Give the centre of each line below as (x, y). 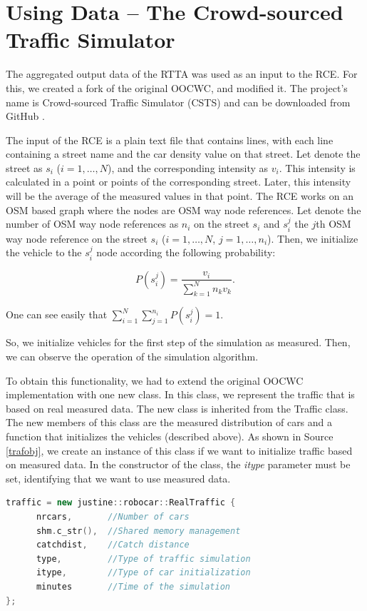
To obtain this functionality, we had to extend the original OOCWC (155, 380)
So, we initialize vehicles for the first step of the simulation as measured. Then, (178, 342)
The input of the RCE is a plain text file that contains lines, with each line (170, 140)
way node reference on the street (77, 238)
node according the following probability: (186, 252)
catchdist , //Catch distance (113, 545)
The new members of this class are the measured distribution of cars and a (169, 422)
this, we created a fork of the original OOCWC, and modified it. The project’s (177, 87)
